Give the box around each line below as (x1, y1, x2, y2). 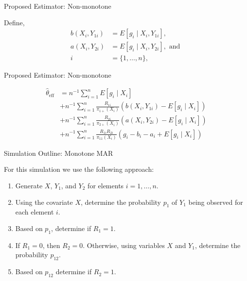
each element (15, 207, 54, 217)
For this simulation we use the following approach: (4, 164, 154, 174)
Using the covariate (15, 197, 73, 207)
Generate (15, 181, 43, 191)
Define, (4, 17, 25, 27)
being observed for (188, 197, 243, 207)
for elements (88, 181, 124, 191)
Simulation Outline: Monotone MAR (4, 148, 113, 158)
